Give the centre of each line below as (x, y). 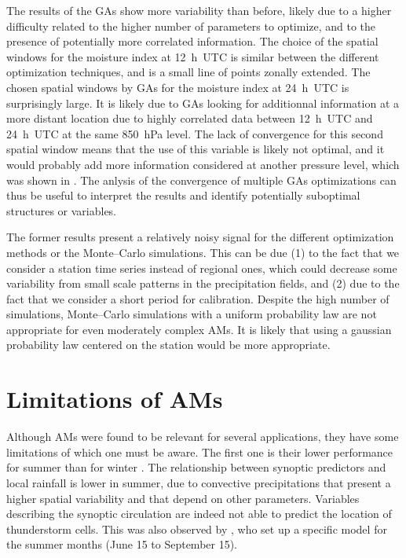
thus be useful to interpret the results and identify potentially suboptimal (183, 195)
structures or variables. (61, 210)
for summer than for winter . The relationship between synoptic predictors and (196, 467)
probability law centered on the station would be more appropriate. (168, 345)
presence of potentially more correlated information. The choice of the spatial (192, 41)
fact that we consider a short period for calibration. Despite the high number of (198, 298)
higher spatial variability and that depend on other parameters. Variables (183, 498)
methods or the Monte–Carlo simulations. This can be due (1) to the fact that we (203, 252)
